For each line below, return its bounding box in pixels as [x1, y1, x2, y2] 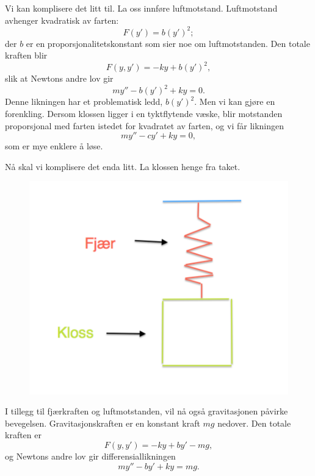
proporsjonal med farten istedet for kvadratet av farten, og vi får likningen [5, 119, 284, 132]
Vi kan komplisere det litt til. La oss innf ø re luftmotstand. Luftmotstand [5, 2, 278, 14]
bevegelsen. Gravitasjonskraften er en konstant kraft [5, 416, 200, 429]
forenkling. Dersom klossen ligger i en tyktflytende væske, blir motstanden [5, 107, 283, 120]
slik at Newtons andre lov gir [5, 72, 114, 85]
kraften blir [5, 49, 48, 62]
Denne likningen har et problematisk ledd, [5, 95, 163, 108]
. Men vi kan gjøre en [194, 95, 275, 108]
